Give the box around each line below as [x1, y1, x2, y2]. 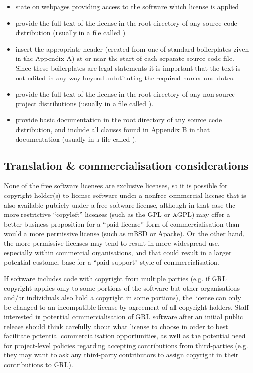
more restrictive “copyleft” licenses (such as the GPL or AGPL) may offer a [4, 209, 230, 219]
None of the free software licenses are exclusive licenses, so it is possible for [4, 180, 228, 191]
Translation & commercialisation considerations [4, 157, 249, 173]
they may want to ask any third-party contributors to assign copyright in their [4, 350, 239, 360]
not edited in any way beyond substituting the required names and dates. [15, 72, 235, 82]
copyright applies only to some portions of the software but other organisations [4, 283, 240, 293]
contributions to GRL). [4, 359, 73, 370]
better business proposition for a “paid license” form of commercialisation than [4, 218, 240, 229]
